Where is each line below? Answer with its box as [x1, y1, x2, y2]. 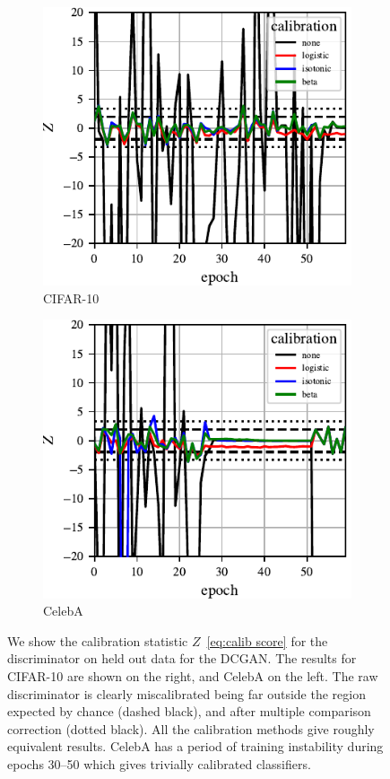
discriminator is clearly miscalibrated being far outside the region [7, 684, 366, 703]
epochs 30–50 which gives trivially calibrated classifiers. [7, 755, 311, 774]
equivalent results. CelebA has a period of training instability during [7, 737, 384, 756]
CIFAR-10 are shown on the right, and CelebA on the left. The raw [7, 667, 378, 686]
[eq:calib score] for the [206, 631, 328, 650]
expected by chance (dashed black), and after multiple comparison [7, 702, 371, 721]
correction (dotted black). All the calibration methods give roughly [7, 719, 375, 738]
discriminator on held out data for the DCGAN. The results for [7, 649, 357, 668]
